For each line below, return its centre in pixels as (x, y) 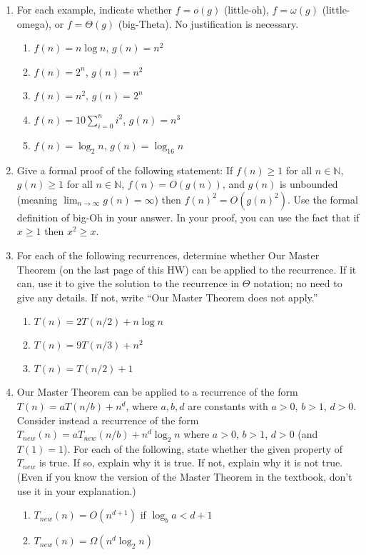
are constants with (228, 405)
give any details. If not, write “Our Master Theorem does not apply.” (167, 297)
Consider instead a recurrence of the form (108, 420)
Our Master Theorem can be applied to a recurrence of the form (157, 392)
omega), (34, 23)
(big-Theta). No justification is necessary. (208, 23)
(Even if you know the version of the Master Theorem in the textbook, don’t (184, 477)
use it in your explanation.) (76, 490)
